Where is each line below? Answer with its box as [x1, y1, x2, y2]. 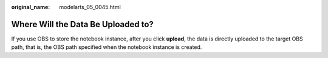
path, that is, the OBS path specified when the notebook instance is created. [11, 43, 202, 51]
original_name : [11, 4, 50, 10]
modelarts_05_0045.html [59, 4, 121, 10]
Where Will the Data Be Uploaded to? [11, 19, 154, 30]
